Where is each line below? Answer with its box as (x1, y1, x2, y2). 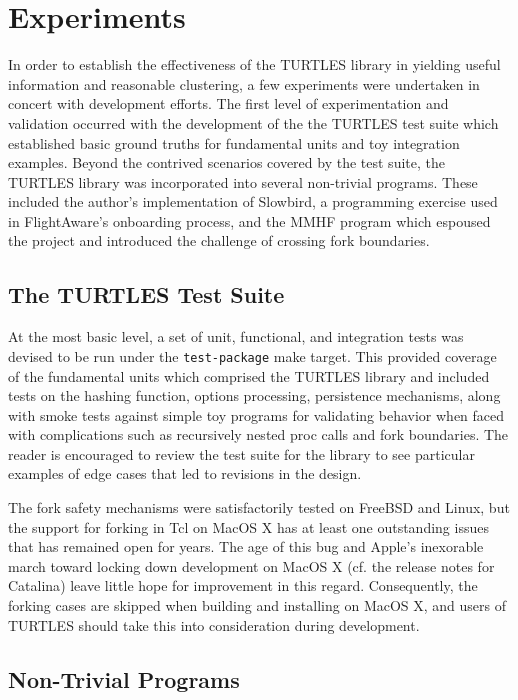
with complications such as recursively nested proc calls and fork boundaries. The (8, 424, 509, 445)
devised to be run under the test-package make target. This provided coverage (8, 345, 497, 366)
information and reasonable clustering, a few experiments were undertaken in (8, 73, 480, 94)
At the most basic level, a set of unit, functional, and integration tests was (8, 326, 464, 347)
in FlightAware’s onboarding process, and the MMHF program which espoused (8, 210, 491, 231)
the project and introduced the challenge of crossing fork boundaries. (8, 230, 430, 251)
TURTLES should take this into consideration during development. (8, 614, 420, 635)
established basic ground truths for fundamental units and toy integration (8, 132, 460, 153)
